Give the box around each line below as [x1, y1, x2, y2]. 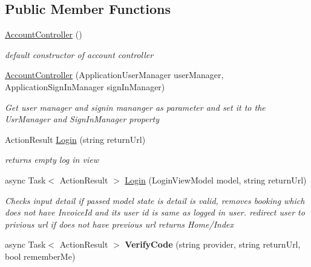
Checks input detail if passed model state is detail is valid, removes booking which [5, 194, 305, 206]
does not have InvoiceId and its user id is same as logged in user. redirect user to [5, 206, 305, 219]
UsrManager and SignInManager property [5, 113, 160, 125]
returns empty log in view [5, 153, 99, 166]
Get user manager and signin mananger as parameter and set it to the [5, 101, 266, 113]
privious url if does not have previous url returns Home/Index [5, 217, 234, 230]
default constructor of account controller [5, 48, 154, 61]
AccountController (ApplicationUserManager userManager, [5, 68, 224, 81]
